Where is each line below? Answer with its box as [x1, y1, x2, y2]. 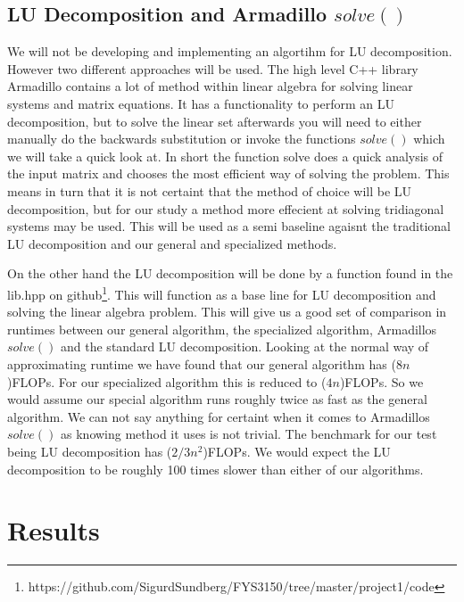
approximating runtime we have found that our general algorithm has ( [7, 354, 396, 373]
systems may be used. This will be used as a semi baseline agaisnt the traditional [7, 217, 451, 235]
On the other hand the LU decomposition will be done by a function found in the [7, 264, 453, 283]
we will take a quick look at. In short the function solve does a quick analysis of [7, 146, 443, 165]
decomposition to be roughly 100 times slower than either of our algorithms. [7, 459, 424, 478]
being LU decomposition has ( [7, 441, 172, 460]
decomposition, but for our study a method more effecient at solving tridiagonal [7, 199, 444, 218]
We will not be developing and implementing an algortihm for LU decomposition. [7, 42, 452, 61]
